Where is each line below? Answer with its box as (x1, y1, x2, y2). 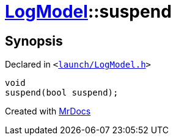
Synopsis (5, 33, 63, 49)
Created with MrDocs (5, 106, 91, 117)
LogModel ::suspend (5, 1, 172, 22)
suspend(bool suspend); (5, 88, 119, 98)
